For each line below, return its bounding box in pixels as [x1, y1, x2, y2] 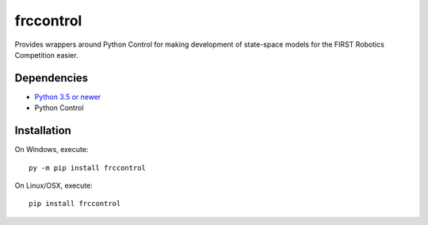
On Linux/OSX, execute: [14, 181, 93, 190]
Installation [14, 124, 71, 138]
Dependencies [14, 71, 89, 85]
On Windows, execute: [14, 145, 89, 154]
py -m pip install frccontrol [29, 163, 147, 172]
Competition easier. [14, 50, 78, 59]
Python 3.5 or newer [34, 92, 101, 101]
